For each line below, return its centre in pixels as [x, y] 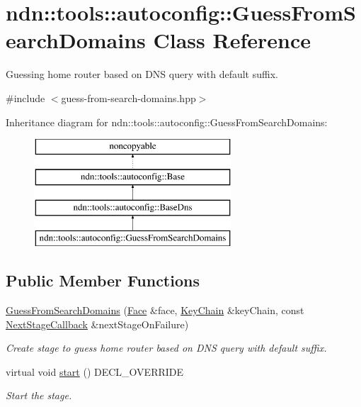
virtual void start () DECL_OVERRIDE [95, 371]
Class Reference [232, 40]
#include [25, 97]
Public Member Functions [103, 280]
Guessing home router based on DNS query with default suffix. [142, 74]
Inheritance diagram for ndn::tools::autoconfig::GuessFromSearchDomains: [167, 122]
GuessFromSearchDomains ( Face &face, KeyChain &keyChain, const [155, 310]
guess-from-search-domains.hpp [128, 97]
